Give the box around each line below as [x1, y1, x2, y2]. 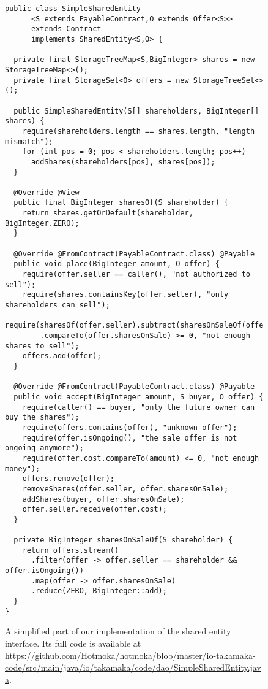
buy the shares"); [5, 413, 80, 422]
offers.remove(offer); [22, 474, 114, 483]
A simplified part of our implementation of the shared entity [5, 625, 231, 637]
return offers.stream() [22, 545, 119, 555]
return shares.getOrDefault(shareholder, [22, 209, 193, 218]
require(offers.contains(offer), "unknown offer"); [22, 423, 237, 432]
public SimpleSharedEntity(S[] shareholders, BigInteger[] [13, 106, 259, 115]
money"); [5, 464, 40, 473]
